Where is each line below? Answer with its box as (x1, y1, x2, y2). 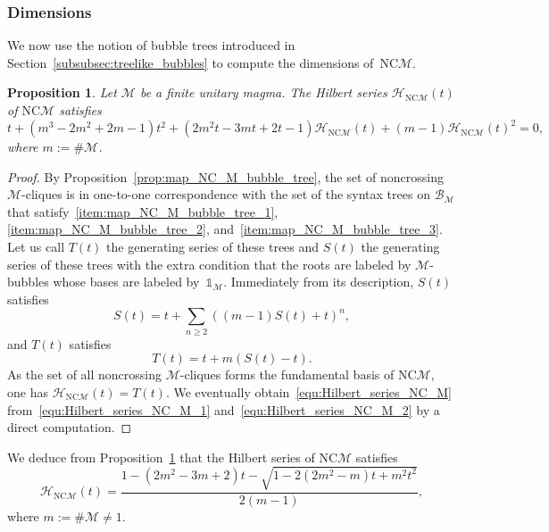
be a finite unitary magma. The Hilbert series (139, 83, 387, 102)
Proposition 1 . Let (7, 83, 117, 102)
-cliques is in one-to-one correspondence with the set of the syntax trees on (21, 185, 430, 204)
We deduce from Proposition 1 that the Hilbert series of (7, 447, 315, 466)
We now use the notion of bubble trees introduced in (7, 36, 295, 54)
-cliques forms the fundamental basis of (179, 365, 395, 384)
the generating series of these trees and (106, 237, 320, 256)
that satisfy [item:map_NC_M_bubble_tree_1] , (7, 202, 279, 220)
